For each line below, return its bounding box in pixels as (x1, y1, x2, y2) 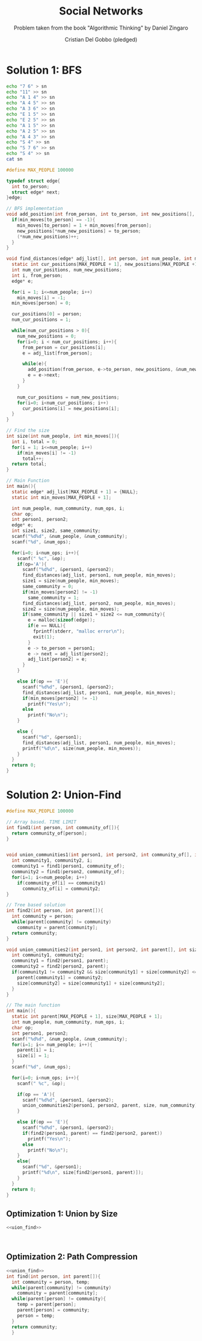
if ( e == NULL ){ (28, 623, 66, 629)
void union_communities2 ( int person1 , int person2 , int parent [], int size (6, 947, 200, 953)
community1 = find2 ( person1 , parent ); (11, 958, 109, 964)
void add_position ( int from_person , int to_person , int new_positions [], (6, 211, 195, 218)
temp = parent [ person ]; (17, 1301, 77, 1308)
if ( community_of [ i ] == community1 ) (17, 880, 106, 886)
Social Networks (59, 4, 143, 18)
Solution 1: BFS (6, 63, 82, 77)
